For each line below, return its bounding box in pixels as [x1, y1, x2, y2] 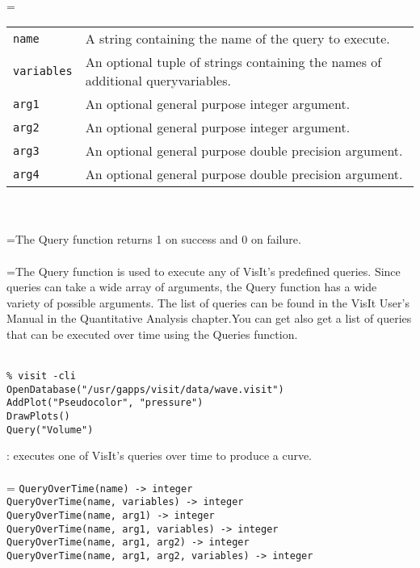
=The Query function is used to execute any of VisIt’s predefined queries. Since [6, 262, 401, 279]
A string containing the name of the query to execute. [85, 29, 390, 48]
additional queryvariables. [85, 71, 231, 90]
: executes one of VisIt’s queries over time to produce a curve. [6, 447, 313, 464]
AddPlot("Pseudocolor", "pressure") [6, 397, 204, 409]
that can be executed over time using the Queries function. [6, 325, 298, 342]
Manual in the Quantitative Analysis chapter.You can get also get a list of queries [6, 310, 412, 327]
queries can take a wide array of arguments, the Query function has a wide [6, 278, 377, 295]
